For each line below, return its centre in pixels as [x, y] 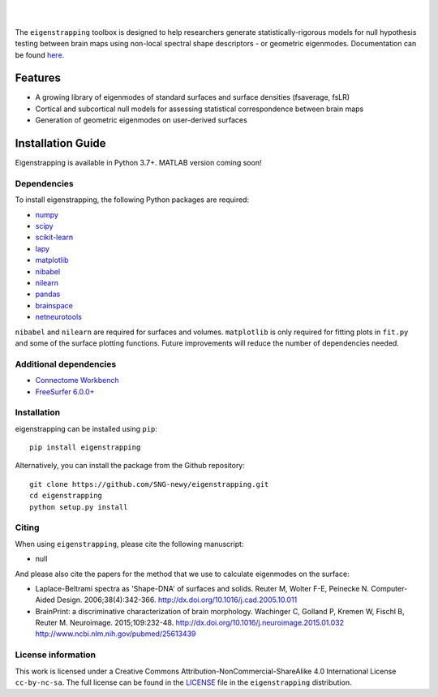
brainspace [54, 305]
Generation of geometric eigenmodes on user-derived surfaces [141, 120]
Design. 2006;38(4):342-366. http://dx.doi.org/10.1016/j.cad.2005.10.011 [177, 600]
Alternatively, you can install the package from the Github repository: [130, 466]
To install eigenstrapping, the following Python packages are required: [132, 200]
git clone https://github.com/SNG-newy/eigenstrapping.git [149, 484]
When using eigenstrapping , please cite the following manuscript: [129, 544]
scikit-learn [54, 237]
